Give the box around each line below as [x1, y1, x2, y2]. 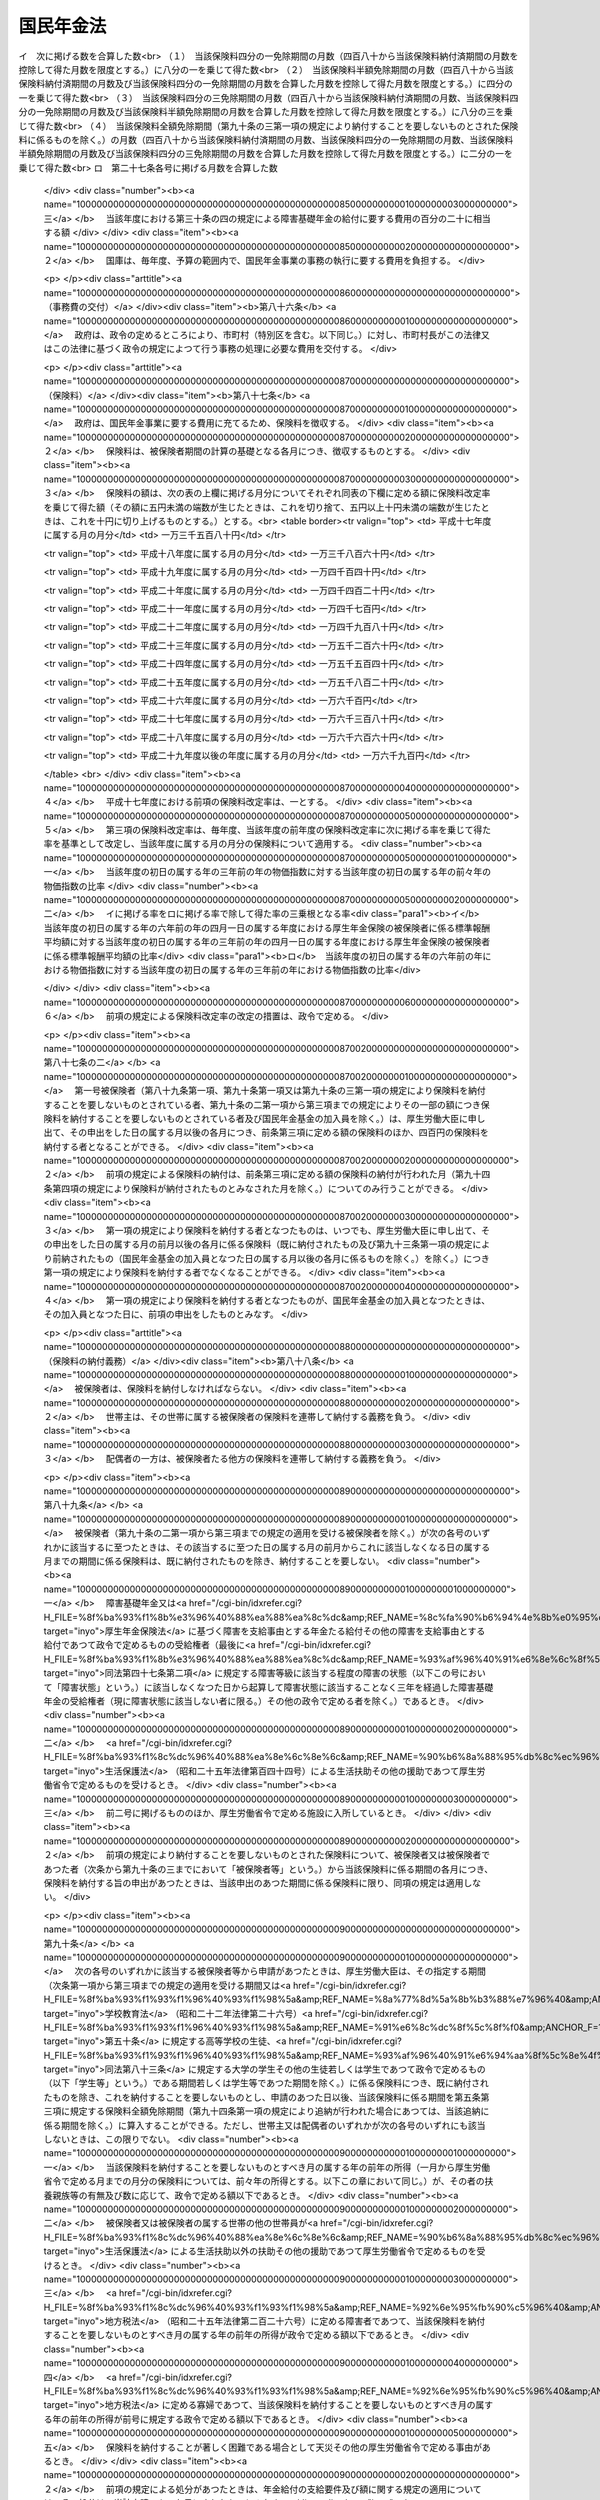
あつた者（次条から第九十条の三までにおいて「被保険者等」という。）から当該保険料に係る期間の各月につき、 [43, 1863, 494, 1875]
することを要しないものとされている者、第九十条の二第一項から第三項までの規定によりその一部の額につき [43, 1098, 482, 1110]
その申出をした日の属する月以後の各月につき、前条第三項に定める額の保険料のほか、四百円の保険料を [69, 1126, 490, 1139]
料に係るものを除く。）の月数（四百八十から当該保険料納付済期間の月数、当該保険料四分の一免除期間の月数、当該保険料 [18, 133, 514, 145]
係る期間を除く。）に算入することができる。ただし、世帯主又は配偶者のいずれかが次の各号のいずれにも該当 [43, 2119, 486, 2131]
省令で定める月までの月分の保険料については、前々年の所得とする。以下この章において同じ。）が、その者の [43, 2175, 485, 2187]
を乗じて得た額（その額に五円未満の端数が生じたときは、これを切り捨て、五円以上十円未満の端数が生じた [43, 501, 482, 513]
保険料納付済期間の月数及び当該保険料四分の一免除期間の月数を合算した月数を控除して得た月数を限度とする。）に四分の [18, 78, 514, 90]
